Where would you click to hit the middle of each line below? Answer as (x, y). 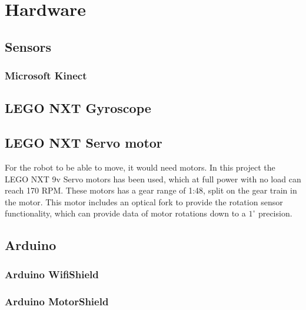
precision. (275, 213)
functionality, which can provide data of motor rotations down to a (125, 213)
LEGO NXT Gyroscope (78, 108)
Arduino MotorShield (57, 301)
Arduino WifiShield (52, 274)
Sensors (28, 46)
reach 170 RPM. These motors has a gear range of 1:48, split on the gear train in (151, 190)
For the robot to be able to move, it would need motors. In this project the (140, 167)
